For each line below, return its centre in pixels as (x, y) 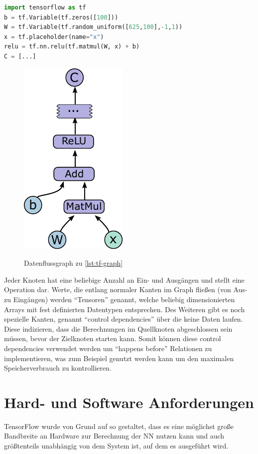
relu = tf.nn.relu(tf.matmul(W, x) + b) (72, 47)
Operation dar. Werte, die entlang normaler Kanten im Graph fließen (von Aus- (126, 289)
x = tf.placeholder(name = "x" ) (54, 37)
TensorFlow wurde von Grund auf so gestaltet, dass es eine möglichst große (119, 426)
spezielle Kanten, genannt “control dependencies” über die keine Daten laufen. (124, 319)
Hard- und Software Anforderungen (129, 402)
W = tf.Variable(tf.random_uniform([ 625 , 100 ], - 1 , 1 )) (93, 27)
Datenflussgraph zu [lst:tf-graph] (73, 263)
